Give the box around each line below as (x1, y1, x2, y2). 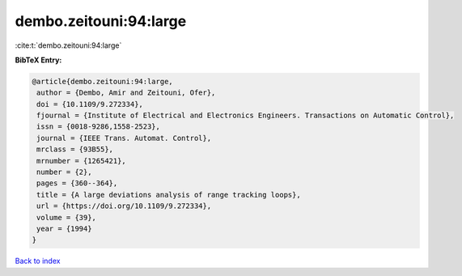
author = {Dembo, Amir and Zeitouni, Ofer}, (36, 88, 216, 97)
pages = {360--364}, (36, 179, 118, 188)
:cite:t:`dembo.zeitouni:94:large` (15, 40, 122, 50)
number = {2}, (36, 168, 92, 177)
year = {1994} (36, 224, 92, 233)
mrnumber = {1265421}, (36, 156, 127, 165)
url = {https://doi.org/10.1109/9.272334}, (36, 202, 212, 210)
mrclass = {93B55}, (36, 145, 113, 154)
